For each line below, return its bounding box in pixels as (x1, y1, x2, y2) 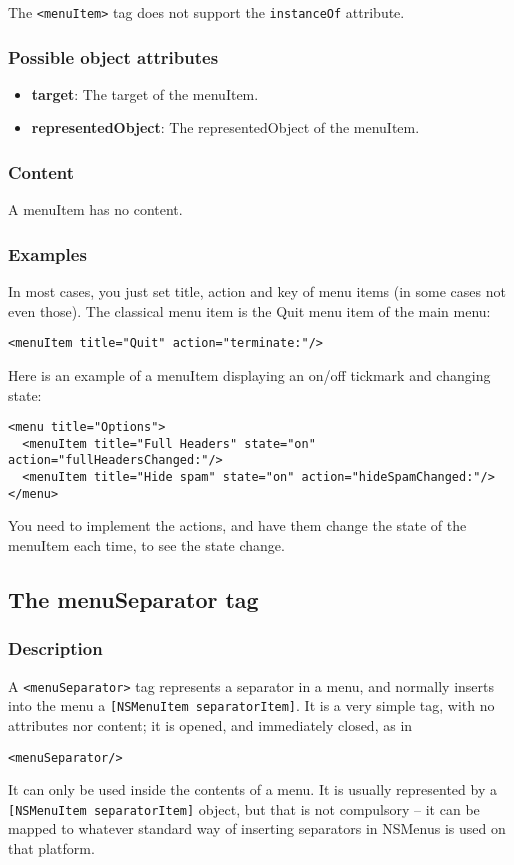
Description (8, 636, 103, 661)
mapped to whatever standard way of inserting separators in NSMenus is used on (8, 818, 506, 839)
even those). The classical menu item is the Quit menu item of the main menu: (8, 300, 491, 321)
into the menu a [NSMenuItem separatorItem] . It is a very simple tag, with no (8, 695, 495, 716)
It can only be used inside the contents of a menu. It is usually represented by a (8, 779, 497, 800)
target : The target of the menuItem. (31, 83, 259, 104)
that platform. (8, 838, 95, 858)
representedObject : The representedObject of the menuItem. (31, 117, 420, 138)
